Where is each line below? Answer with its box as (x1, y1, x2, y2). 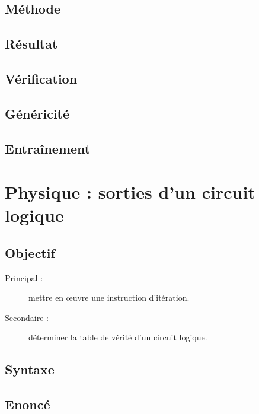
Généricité (5, 104, 70, 122)
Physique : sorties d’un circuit (5, 180, 255, 204)
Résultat (5, 34, 58, 53)
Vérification (5, 69, 78, 87)
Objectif (5, 243, 55, 262)
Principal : (5, 271, 43, 284)
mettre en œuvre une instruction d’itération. (28, 291, 190, 304)
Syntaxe (5, 360, 55, 378)
